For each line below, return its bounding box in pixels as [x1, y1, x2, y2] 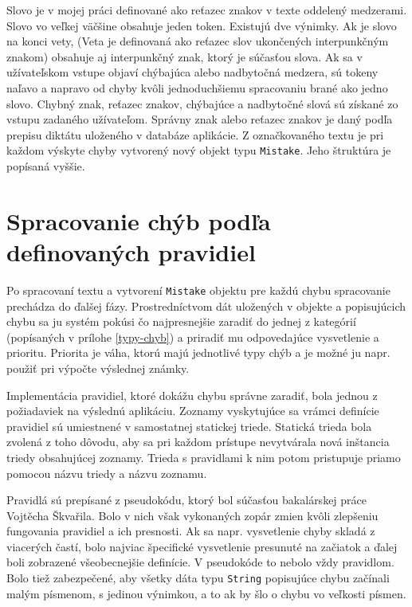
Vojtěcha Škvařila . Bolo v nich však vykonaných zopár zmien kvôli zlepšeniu [6, 507, 379, 523]
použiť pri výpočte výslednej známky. [6, 359, 190, 376]
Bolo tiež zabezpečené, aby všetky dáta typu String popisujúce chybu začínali [6, 570, 390, 586]
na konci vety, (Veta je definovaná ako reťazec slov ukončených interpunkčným [6, 33, 389, 49]
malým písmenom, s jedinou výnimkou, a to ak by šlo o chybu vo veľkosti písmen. [6, 585, 406, 601]
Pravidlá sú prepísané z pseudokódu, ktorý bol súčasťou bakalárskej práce [6, 491, 367, 508]
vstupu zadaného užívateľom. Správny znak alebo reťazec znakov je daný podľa [6, 111, 393, 127]
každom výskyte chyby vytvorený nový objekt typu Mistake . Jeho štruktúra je [6, 142, 391, 159]
